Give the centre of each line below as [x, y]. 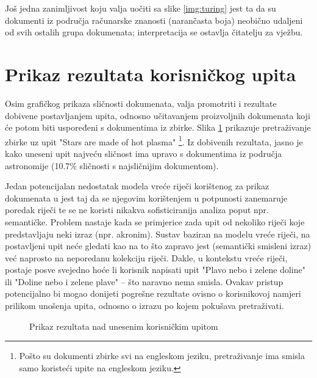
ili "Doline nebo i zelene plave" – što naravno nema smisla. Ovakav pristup [144, 281]
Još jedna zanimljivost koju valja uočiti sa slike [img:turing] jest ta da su [141, 8]
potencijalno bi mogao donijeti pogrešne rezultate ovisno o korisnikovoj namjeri [153, 293]
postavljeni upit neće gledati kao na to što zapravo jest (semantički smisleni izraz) [158, 246]
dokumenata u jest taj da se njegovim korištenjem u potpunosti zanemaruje [146, 198]
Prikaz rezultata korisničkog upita [151, 74]
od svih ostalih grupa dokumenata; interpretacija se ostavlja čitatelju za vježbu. [154, 32]
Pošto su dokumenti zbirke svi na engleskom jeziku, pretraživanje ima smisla [162, 356]
